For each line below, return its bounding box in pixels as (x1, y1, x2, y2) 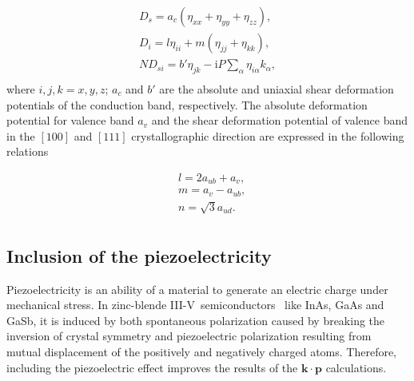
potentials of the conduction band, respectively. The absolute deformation (6, 96, 368, 113)
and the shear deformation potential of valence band (151, 112, 408, 129)
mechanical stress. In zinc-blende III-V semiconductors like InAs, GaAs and (6, 296, 384, 313)
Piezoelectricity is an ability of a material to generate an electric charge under (6, 280, 388, 297)
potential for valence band (6, 112, 134, 129)
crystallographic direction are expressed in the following (131, 127, 404, 144)
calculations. (325, 359, 387, 375)
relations (6, 143, 49, 160)
